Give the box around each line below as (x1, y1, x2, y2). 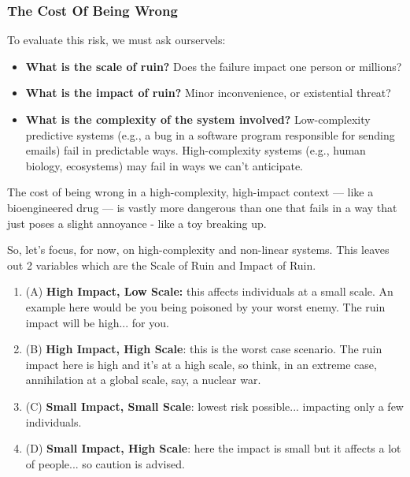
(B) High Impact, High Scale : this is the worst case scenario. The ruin (25, 341, 382, 357)
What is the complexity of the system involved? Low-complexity (25, 111, 371, 127)
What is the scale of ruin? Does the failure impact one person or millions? (25, 58, 402, 74)
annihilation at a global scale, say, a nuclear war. (25, 371, 261, 388)
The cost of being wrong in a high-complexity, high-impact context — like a (7, 184, 374, 200)
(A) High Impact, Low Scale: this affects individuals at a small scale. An (25, 283, 393, 300)
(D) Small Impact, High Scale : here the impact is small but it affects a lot (25, 440, 401, 457)
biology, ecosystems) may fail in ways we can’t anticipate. (25, 157, 304, 173)
